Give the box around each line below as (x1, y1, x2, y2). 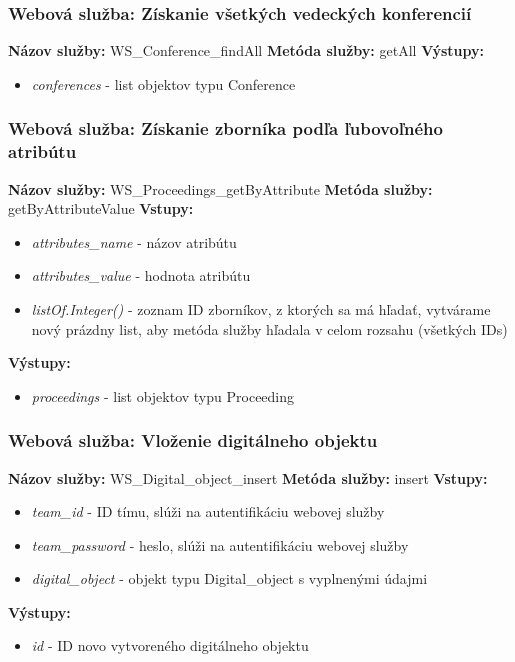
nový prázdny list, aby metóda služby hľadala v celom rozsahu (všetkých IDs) (31, 318, 508, 339)
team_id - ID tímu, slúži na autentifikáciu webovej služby (31, 501, 385, 522)
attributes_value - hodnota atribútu (31, 265, 251, 286)
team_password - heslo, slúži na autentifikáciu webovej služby (31, 534, 409, 555)
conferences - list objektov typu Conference (31, 73, 296, 94)
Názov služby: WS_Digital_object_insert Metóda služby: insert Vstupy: (8, 467, 488, 488)
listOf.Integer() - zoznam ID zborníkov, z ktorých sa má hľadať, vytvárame (31, 298, 491, 319)
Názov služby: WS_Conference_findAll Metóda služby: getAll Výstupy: (8, 40, 484, 61)
